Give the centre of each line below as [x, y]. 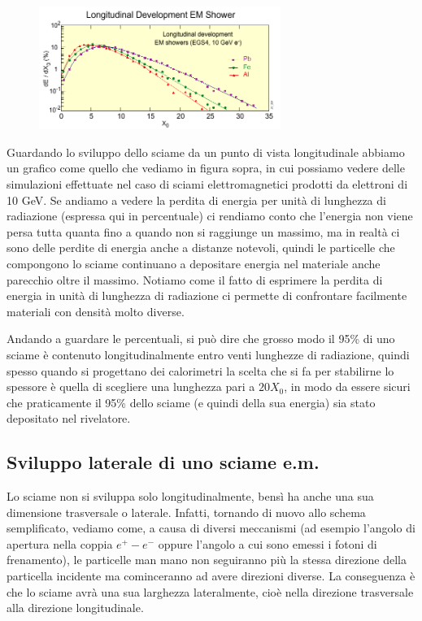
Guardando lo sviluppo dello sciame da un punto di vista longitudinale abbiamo [206, 152]
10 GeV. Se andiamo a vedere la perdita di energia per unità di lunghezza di [196, 200]
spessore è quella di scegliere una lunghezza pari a [131, 386]
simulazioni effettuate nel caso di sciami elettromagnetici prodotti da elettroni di [207, 183]
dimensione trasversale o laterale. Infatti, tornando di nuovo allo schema [186, 512]
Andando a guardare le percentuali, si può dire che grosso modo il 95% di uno [201, 339]
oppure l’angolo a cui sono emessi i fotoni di [268, 543]
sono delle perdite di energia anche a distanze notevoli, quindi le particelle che [201, 248]
